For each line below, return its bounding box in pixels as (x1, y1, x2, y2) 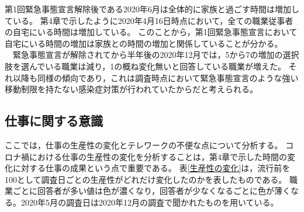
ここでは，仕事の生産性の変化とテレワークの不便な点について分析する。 (5, 138, 283, 151)
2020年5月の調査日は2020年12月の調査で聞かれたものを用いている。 (20, 196, 279, 208)
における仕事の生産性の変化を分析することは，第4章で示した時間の (29, 150, 287, 162)
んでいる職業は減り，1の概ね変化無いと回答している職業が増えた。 (29, 60, 286, 72)
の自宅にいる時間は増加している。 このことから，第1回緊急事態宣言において (5, 26, 298, 38)
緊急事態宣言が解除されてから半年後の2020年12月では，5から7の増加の (12, 48, 283, 61)
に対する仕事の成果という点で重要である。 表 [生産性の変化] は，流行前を (12, 162, 291, 174)
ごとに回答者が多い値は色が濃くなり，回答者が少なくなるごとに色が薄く (12, 185, 291, 197)
